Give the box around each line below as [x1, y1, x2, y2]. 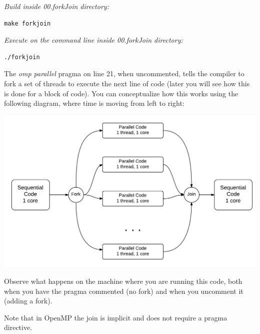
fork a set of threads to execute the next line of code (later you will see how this [4, 78, 250, 88]
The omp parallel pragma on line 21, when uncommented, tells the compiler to [4, 68, 244, 79]
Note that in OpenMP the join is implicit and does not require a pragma [4, 312, 227, 322]
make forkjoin [4, 20, 51, 27]
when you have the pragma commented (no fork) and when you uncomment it [4, 285, 243, 296]
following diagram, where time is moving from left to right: [4, 98, 184, 108]
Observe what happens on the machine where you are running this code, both [4, 276, 242, 286]
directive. [4, 322, 32, 332]
